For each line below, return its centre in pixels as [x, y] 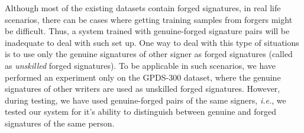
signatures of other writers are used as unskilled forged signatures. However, [143, 89]
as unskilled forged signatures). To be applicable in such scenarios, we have [140, 65]
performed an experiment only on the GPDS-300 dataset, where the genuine [143, 77]
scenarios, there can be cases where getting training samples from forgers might [149, 19]
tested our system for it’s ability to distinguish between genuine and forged [141, 112]
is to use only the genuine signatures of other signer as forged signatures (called [149, 54]
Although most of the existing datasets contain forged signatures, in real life [143, 8]
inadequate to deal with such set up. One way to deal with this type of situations [152, 42]
